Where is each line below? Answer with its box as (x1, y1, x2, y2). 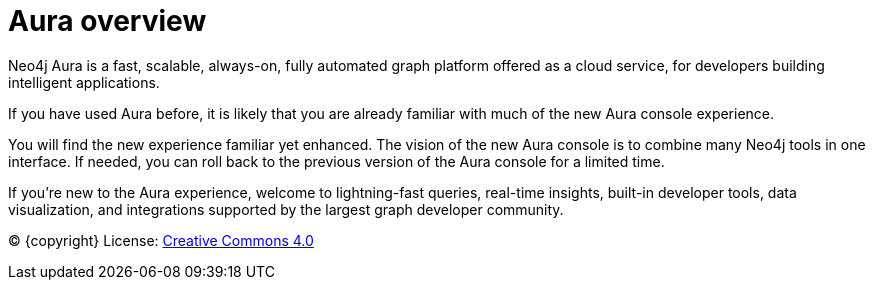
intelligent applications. (8, 73, 160, 91)
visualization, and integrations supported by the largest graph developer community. (8, 200, 564, 218)
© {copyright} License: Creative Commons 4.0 (8, 231, 314, 249)
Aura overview (8, 4, 207, 38)
